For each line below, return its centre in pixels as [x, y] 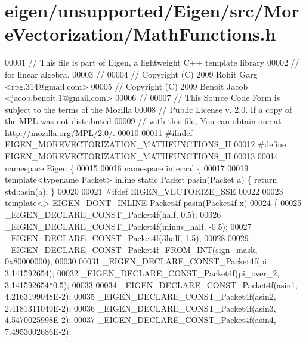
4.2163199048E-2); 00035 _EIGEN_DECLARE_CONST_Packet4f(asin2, [140, 296]
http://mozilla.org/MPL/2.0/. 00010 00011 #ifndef [99, 132]
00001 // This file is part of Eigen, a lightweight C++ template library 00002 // [152, 62]
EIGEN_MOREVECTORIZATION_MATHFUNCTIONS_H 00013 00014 [142, 156]
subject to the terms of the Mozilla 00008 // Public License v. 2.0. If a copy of [149, 109]
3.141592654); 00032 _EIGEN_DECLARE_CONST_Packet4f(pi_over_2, [142, 273]
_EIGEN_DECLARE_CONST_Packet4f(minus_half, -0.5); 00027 [128, 226]
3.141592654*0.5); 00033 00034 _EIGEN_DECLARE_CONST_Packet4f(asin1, [151, 284]
